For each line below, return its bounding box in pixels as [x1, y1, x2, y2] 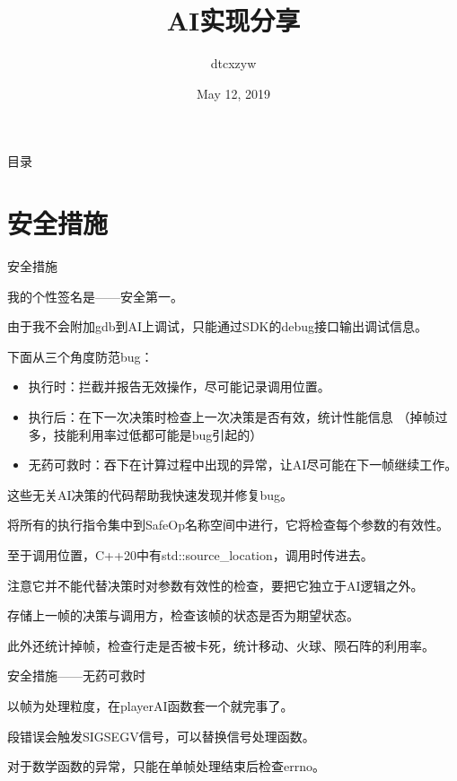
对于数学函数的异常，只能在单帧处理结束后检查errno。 [7, 757, 325, 776]
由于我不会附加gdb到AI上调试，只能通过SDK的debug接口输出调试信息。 [7, 317, 428, 336]
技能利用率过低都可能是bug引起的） [53, 425, 263, 443]
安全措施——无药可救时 [7, 666, 145, 685]
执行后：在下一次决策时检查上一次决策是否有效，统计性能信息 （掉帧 [28, 408, 435, 426]
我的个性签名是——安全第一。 [7, 286, 183, 305]
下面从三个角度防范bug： [7, 347, 154, 365]
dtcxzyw [210, 54, 257, 73]
